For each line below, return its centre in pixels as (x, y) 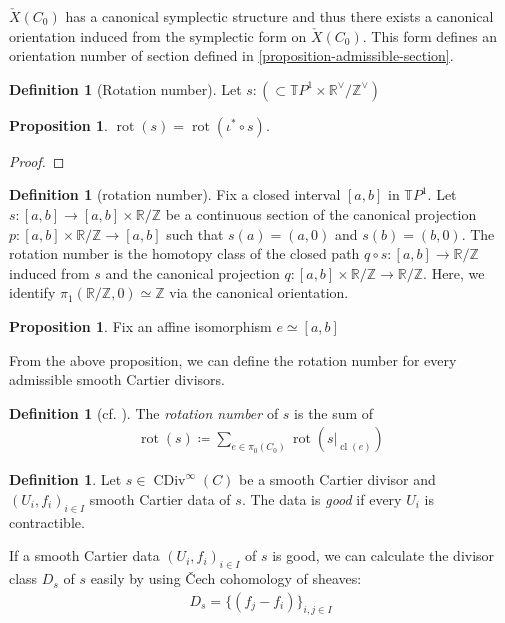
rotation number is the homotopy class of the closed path (184, 253)
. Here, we (454, 272)
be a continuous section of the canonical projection (321, 213)
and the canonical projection (192, 272)
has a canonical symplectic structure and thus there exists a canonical (279, 16)
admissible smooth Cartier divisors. (117, 379)
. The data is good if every (321, 498)
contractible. (47, 521)
